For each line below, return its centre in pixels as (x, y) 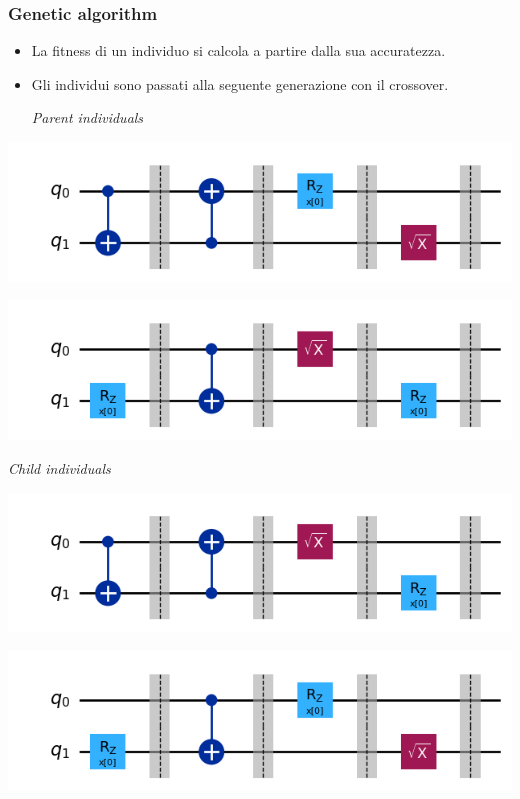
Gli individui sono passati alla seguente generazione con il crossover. (240, 83)
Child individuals (59, 467)
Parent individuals (87, 117)
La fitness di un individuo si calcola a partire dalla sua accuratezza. (238, 50)
